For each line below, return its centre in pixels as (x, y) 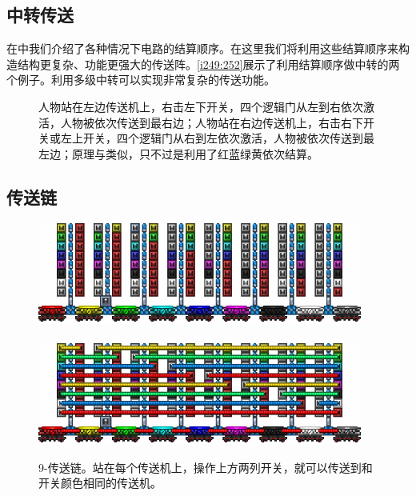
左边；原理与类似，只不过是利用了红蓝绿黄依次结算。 (178, 153)
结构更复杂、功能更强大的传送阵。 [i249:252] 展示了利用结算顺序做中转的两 (208, 64)
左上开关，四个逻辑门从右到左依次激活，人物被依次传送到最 (217, 138)
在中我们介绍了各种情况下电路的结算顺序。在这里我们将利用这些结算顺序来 (202, 48)
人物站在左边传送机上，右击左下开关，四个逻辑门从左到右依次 (201, 106)
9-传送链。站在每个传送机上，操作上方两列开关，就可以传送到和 (206, 467)
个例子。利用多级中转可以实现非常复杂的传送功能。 (141, 80)
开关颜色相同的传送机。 (100, 483)
